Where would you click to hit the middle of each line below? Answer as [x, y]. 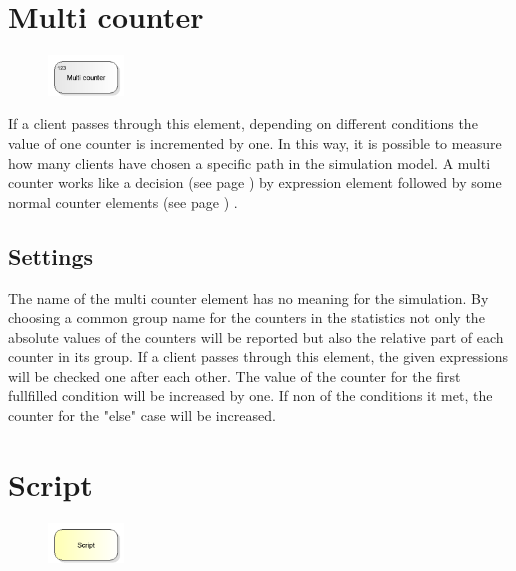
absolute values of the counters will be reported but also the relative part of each [256, 336]
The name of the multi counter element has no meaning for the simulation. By [248, 297]
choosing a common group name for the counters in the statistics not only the [246, 317]
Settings [50, 255]
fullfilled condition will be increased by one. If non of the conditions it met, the [250, 395]
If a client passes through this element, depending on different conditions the [243, 123]
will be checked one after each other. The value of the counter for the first [234, 375]
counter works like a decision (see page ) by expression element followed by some [255, 182]
